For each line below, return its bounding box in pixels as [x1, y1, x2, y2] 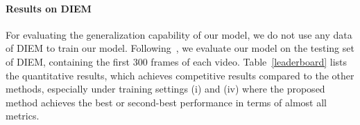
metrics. [6, 108, 40, 123]
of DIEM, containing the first [6, 54, 130, 68]
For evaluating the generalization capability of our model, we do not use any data [6, 27, 352, 41]
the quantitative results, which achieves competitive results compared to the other [6, 68, 354, 82]
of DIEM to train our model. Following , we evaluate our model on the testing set [6, 41, 354, 55]
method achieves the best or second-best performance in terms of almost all [6, 95, 327, 109]
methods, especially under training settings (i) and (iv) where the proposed [6, 81, 325, 96]
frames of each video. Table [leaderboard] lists [151, 54, 348, 68]
